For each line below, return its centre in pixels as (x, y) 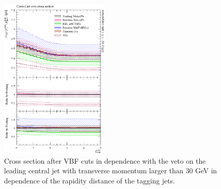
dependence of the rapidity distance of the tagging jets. (90, 181)
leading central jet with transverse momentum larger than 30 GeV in (111, 171)
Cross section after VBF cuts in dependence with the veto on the (105, 160)
